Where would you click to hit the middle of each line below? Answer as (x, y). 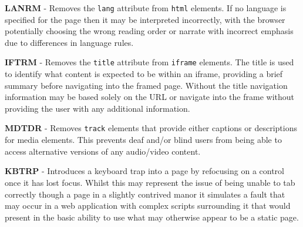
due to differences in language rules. (69, 42)
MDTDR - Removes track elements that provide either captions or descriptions (151, 128)
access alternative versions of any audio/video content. (103, 151)
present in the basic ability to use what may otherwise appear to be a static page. (152, 217)
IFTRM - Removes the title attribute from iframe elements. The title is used (149, 62)
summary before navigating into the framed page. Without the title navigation (146, 85)
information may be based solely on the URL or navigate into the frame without (149, 97)
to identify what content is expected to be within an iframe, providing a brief (144, 74)
